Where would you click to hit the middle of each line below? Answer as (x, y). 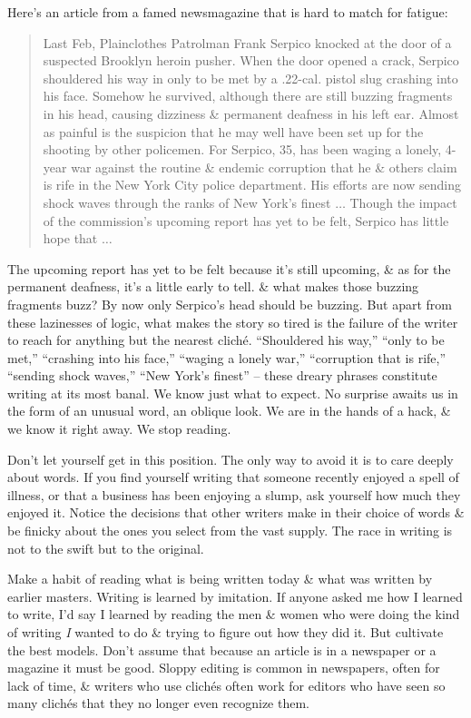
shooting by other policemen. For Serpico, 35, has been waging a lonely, (242, 149)
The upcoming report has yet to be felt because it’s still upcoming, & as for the (229, 268)
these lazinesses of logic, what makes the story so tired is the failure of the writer (233, 322)
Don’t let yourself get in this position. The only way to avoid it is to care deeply (231, 459)
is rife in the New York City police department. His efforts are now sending (252, 185)
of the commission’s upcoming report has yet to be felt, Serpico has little (246, 220)
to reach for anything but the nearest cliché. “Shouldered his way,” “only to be (226, 340)
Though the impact (403, 202)
